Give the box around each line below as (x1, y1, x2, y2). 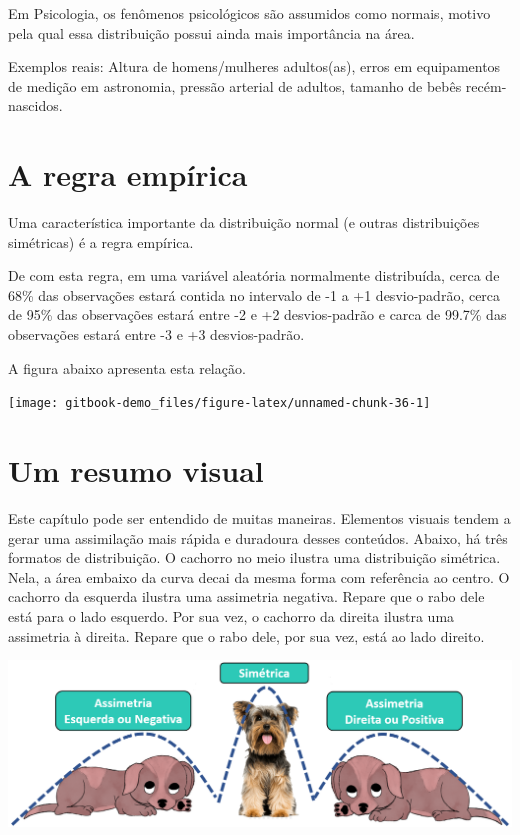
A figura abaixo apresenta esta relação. (8, 357, 246, 378)
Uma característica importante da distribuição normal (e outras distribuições (8, 212, 480, 233)
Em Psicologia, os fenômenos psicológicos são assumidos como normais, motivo (8, 3, 491, 23)
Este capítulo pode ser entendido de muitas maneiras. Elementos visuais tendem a (8, 508, 511, 529)
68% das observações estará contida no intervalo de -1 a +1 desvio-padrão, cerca (8, 284, 501, 305)
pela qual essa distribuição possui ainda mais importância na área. (8, 22, 415, 43)
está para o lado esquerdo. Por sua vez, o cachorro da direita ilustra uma (8, 606, 455, 626)
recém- (465, 75, 507, 96)
